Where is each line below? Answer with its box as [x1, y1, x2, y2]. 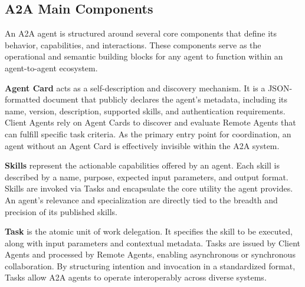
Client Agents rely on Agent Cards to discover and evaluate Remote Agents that [5, 116, 296, 128]
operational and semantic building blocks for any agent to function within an [5, 50, 283, 62]
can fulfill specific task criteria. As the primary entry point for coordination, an [5, 127, 291, 140]
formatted [5, 93, 41, 105]
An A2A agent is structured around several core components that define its [5, 27, 277, 39]
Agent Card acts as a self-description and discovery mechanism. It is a [5, 81, 265, 94]
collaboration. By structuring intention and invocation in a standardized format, [5, 259, 296, 272]
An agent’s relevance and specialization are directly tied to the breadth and [5, 193, 278, 206]
